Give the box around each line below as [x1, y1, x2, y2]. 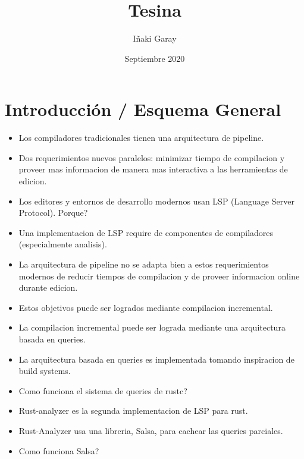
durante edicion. [18, 281, 78, 294]
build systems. [18, 364, 71, 377]
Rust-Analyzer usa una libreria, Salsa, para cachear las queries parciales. [18, 424, 283, 436]
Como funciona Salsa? [18, 444, 99, 457]
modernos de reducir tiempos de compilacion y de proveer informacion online [18, 269, 300, 282]
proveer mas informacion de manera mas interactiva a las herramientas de [18, 163, 288, 175]
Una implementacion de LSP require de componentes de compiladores [18, 226, 274, 238]
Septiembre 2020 [124, 52, 185, 64]
